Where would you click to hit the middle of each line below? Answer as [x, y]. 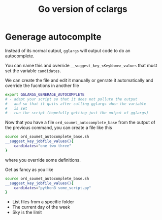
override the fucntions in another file [42, 86]
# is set [16, 108]
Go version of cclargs [83, 9]
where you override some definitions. [43, 160]
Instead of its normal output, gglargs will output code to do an [68, 50]
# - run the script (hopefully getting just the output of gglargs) [77, 113]
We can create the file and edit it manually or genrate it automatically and [79, 80]
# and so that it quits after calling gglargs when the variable [76, 104]
